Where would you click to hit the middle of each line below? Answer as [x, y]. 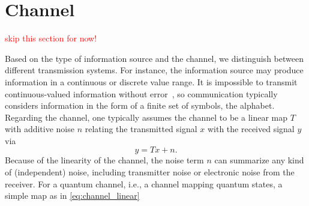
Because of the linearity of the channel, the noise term [104, 160]
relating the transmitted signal [141, 129]
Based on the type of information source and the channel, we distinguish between [154, 58]
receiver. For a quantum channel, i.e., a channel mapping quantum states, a [144, 183]
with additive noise [40, 129]
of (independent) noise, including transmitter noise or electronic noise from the [150, 172]
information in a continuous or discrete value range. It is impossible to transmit [151, 81]
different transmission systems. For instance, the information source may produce [154, 70]
